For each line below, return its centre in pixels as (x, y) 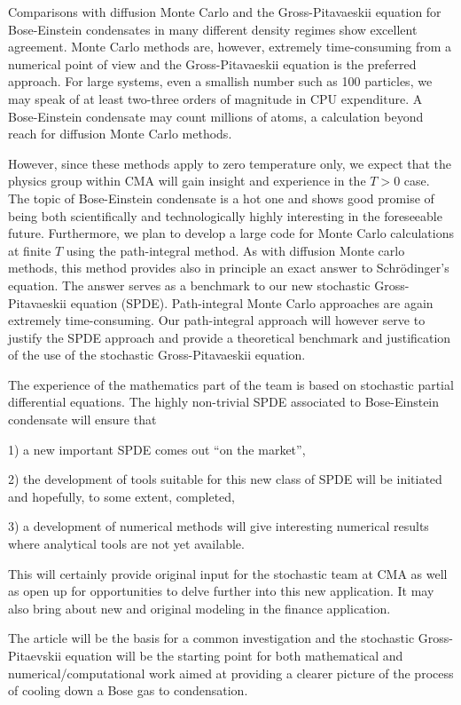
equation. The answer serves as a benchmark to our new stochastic (189, 285)
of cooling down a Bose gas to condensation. (128, 690)
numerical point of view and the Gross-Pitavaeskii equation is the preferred (212, 63)
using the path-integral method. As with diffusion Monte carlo (235, 250)
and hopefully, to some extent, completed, (121, 496)
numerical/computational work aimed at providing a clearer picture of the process (231, 673)
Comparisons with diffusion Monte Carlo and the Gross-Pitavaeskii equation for (225, 12)
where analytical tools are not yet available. (126, 544)
